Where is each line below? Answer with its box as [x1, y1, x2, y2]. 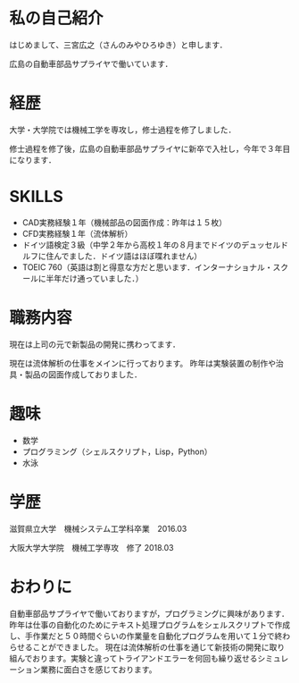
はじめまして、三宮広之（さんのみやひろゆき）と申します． [9, 39, 228, 50]
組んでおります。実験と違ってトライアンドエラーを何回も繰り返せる [9, 653, 258, 663]
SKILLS [9, 187, 64, 207]
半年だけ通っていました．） [46, 273, 145, 283]
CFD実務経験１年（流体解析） [21, 228, 133, 239]
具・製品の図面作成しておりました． [9, 368, 143, 380]
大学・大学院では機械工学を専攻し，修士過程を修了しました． [9, 124, 237, 135]
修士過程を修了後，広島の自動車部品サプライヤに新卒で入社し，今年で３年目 [9, 143, 291, 154]
